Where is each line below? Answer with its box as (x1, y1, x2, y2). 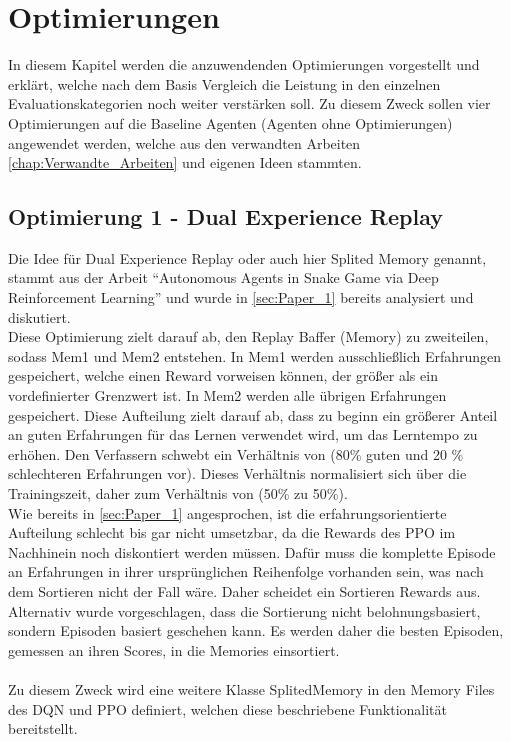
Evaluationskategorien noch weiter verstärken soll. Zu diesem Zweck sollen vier (8, 93, 491, 114)
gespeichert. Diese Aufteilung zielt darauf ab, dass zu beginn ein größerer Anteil (8, 404, 498, 425)
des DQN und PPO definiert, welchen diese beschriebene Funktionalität (8, 698, 448, 719)
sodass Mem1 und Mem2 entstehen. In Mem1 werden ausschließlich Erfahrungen (8, 345, 502, 366)
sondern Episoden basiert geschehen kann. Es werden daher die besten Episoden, (8, 620, 504, 641)
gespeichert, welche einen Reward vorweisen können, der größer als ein (8, 365, 438, 386)
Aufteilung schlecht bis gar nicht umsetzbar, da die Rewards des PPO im (8, 522, 456, 543)
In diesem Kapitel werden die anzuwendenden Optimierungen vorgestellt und (8, 54, 480, 75)
